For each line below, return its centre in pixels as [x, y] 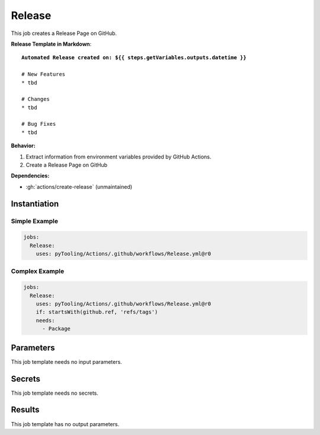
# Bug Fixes [39, 124]
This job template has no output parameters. [65, 424]
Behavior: [23, 146]
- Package [57, 329]
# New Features [44, 74]
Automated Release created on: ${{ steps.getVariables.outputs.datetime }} [134, 58]
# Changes [36, 99]
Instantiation [35, 204]
